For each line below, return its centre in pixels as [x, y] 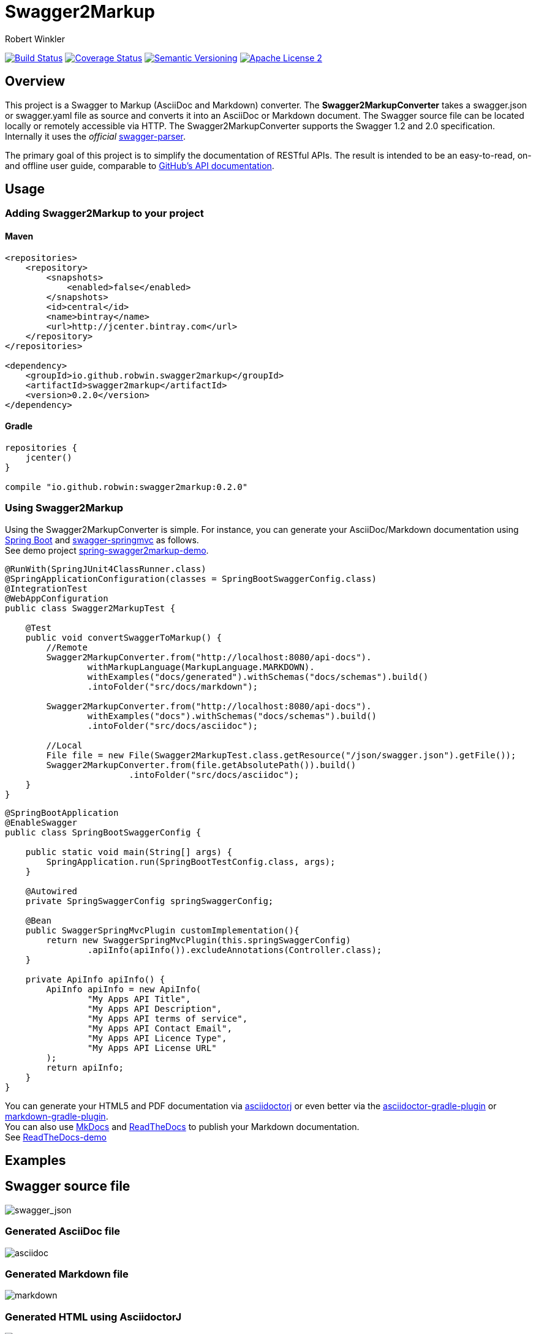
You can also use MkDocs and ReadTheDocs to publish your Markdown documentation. [182, 1126]
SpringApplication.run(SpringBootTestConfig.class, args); [191, 861]
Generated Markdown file [67, 1274]
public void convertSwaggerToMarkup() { [124, 637]
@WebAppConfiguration [57, 598]
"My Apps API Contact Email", [160, 1028]
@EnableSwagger [41, 822]
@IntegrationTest [46, 588]
